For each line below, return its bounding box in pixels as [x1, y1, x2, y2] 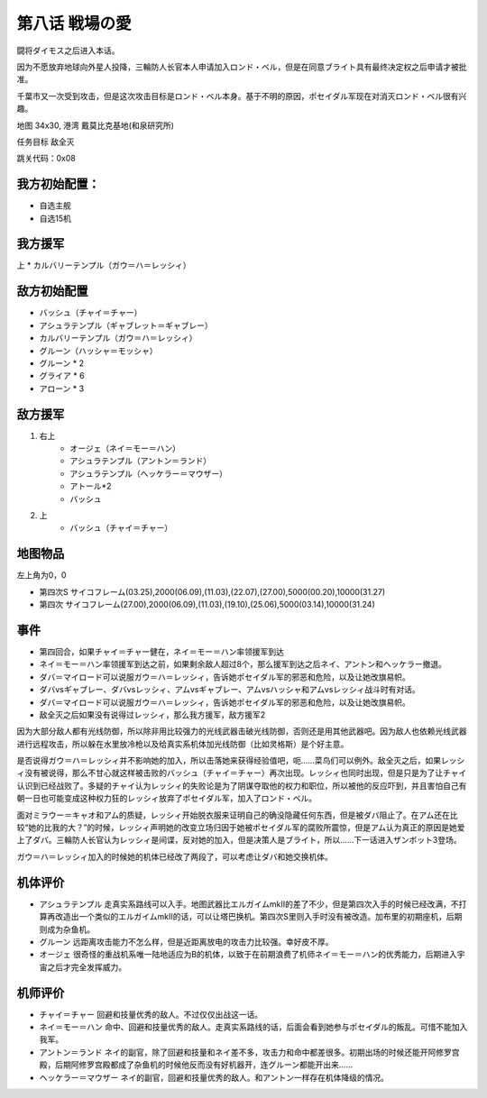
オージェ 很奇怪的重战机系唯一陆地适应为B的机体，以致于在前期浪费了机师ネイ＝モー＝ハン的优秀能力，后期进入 [39, 949, 457, 960]
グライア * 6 [39, 371, 85, 381]
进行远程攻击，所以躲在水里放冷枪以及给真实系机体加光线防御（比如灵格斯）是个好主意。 [16, 738, 349, 749]
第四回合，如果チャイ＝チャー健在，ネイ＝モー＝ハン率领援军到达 [39, 645, 284, 657]
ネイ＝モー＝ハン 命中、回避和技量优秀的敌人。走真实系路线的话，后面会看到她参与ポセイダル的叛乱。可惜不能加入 [39, 1021, 468, 1032]
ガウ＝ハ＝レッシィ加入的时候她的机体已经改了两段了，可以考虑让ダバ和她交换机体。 [16, 851, 333, 862]
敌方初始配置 [16, 284, 88, 299]
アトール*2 [69, 480, 112, 491]
